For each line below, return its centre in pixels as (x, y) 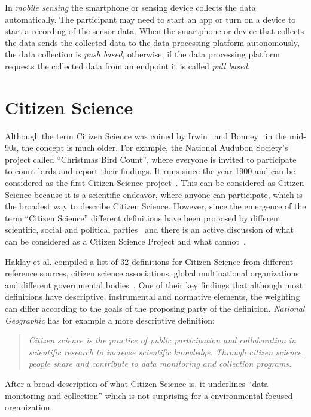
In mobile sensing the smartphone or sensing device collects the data (130, 7)
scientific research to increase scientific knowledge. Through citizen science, (166, 351)
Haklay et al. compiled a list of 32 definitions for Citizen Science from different (149, 261)
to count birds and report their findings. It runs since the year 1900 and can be (150, 171)
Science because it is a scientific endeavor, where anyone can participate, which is (154, 194)
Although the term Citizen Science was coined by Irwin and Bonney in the (146, 136)
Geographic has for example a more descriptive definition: (110, 320)
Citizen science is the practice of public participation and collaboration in (162, 340)
